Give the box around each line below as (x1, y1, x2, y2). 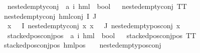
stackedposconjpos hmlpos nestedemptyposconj (4, 40, 161, 50)
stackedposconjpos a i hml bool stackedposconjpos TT (7, 30, 196, 40)
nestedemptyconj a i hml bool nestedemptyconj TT (7, 1, 187, 11)
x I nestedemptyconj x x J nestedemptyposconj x (7, 20, 180, 31)
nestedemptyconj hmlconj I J (4, 10, 97, 21)
